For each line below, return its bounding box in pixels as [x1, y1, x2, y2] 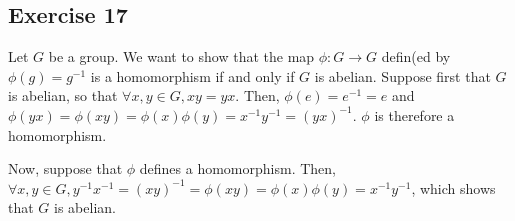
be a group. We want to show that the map [48, 46, 315, 67]
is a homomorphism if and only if [90, 65, 295, 86]
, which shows [411, 177, 496, 198]
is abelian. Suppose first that [314, 65, 491, 86]
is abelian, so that [8, 85, 118, 106]
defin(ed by [381, 46, 451, 67]
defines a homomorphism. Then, [139, 158, 336, 179]
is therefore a [374, 104, 455, 125]
